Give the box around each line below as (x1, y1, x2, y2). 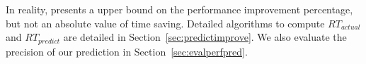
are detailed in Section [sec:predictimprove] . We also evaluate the (63, 30, 347, 44)
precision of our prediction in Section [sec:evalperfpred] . (6, 44, 248, 58)
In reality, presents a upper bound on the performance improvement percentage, (6, 2, 353, 16)
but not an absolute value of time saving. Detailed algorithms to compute (6, 15, 325, 30)
